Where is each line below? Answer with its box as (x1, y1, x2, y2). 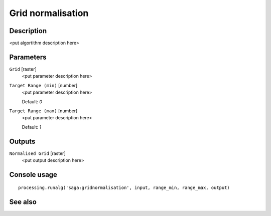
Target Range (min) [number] (9, 82, 78, 88)
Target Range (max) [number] (9, 108, 78, 114)
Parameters (9, 53, 47, 61)
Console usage (9, 170, 58, 179)
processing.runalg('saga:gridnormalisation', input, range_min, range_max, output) (18, 185, 230, 190)
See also (9, 198, 37, 206)
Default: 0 (22, 98, 43, 105)
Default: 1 (22, 124, 42, 130)
